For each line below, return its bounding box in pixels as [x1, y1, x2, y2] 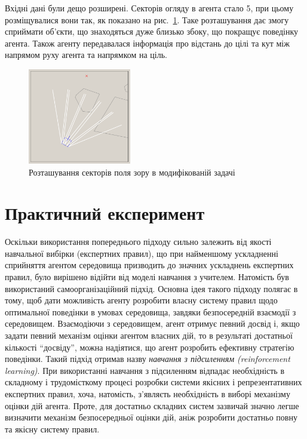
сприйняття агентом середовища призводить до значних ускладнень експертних [5, 259, 294, 271]
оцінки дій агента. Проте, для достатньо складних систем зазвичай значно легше [5, 399, 299, 412]
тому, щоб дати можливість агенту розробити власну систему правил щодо [5, 294, 278, 306]
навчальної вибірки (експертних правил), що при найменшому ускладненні [5, 247, 278, 259]
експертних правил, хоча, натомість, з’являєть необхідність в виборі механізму [5, 387, 290, 400]
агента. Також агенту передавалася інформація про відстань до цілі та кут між [5, 36, 290, 49]
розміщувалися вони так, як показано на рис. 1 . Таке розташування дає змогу [5, 13, 289, 26]
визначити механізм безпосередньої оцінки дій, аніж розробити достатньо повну [5, 411, 297, 423]
